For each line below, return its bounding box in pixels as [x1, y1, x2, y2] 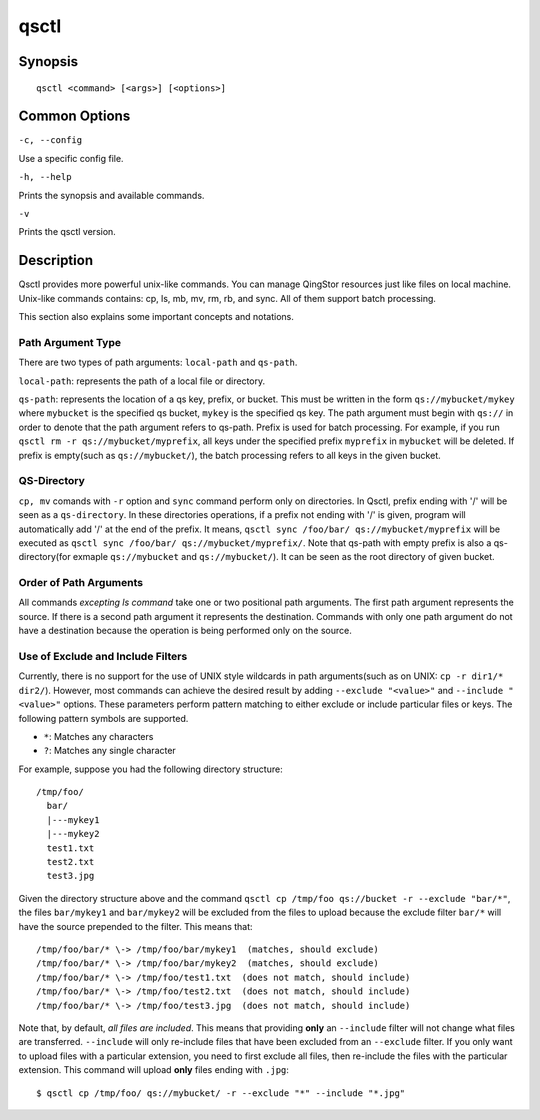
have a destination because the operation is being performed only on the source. [18, 625, 352, 637]
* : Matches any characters [43, 730, 154, 742]
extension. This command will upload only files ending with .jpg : [18, 1064, 290, 1076]
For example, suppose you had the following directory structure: [18, 763, 284, 775]
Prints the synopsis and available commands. [18, 189, 205, 201]
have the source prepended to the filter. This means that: [18, 920, 254, 932]
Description [18, 252, 94, 269]
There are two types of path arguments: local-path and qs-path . [18, 356, 298, 369]
